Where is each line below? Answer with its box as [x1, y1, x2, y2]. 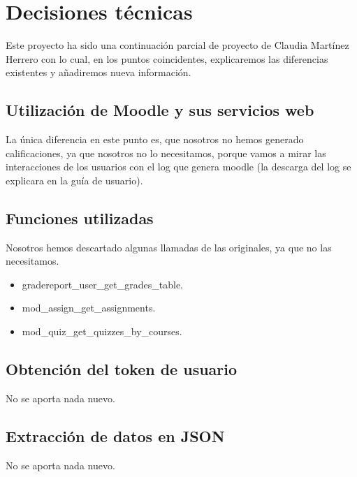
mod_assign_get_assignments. [22, 300, 156, 315]
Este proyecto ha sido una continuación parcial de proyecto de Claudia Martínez [6, 38, 349, 52]
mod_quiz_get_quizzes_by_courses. [22, 324, 182, 339]
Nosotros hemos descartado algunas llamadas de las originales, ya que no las [6, 240, 332, 254]
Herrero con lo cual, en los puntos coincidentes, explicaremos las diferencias [6, 51, 328, 66]
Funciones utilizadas [6, 207, 154, 228]
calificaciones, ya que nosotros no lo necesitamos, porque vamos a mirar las [6, 145, 326, 160]
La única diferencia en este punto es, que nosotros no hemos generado [6, 132, 304, 147]
